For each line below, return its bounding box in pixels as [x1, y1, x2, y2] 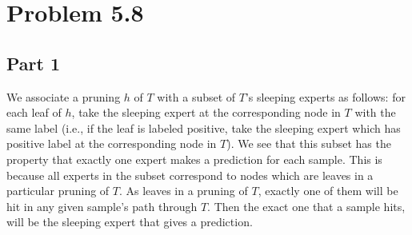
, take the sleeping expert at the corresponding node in [71, 104, 341, 121]
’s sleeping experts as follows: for [245, 88, 406, 105]
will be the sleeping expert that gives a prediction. [6, 213, 253, 230]
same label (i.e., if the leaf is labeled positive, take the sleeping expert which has [6, 119, 401, 136]
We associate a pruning [6, 88, 121, 105]
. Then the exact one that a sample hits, [207, 197, 406, 214]
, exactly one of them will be [258, 182, 398, 199]
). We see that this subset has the [226, 135, 391, 152]
